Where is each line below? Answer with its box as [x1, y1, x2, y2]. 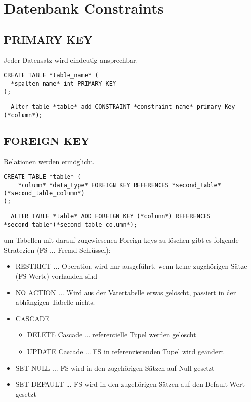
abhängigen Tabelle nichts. [15, 297, 95, 307]
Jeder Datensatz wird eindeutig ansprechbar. [4, 54, 138, 65]
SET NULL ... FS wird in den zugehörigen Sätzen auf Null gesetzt [15, 362, 215, 373]
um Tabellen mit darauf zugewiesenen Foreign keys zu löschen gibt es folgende [4, 235, 239, 245]
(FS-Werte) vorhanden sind [15, 270, 98, 281]
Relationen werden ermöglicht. [4, 156, 95, 166]
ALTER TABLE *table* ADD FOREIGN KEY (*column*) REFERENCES [11, 213, 211, 220]
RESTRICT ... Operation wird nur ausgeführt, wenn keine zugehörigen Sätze [15, 261, 247, 271]
